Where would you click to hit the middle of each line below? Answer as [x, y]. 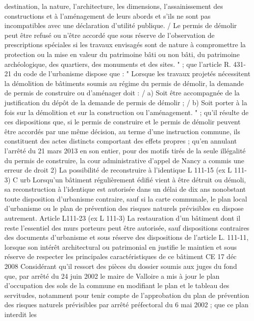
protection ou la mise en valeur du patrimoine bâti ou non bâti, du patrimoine [122, 54]
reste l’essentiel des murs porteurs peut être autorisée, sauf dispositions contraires [127, 227]
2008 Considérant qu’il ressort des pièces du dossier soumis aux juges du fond [121, 266]
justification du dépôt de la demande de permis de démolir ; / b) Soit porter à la [126, 102]
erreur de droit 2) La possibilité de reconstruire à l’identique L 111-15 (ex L [118, 170]
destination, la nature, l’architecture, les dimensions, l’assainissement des [114, 6]
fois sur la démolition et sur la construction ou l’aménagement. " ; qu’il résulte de [127, 112]
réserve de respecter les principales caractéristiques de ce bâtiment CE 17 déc [121, 256]
